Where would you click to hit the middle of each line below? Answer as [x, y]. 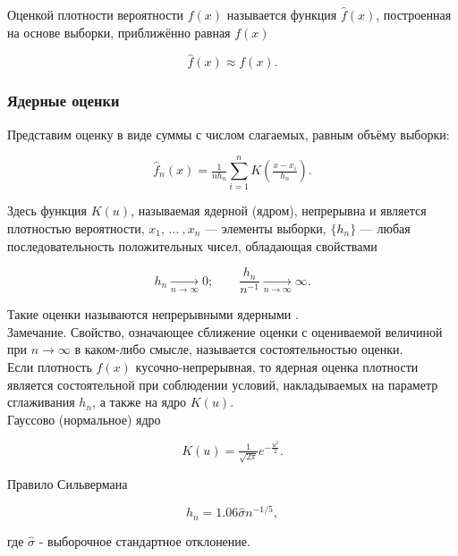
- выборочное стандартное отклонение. [144, 540]
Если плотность [50, 366]
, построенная [414, 14]
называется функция [282, 14]
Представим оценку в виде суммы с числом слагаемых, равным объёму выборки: [229, 134]
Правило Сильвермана [68, 483]
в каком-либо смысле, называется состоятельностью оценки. [239, 349]
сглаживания [41, 402]
